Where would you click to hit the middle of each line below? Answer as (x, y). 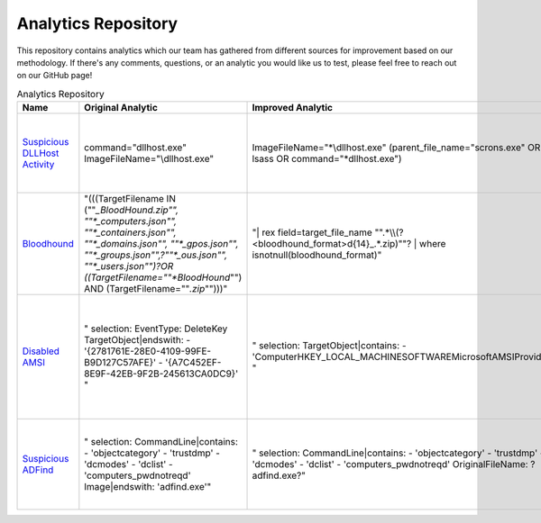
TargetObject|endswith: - (138, 340)
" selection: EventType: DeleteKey (156, 329)
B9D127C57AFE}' (120, 363)
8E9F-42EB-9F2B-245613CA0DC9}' (161, 374)
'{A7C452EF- (193, 363)
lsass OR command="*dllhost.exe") (327, 159)
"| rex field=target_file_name (312, 232)
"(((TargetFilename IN (130, 199)
